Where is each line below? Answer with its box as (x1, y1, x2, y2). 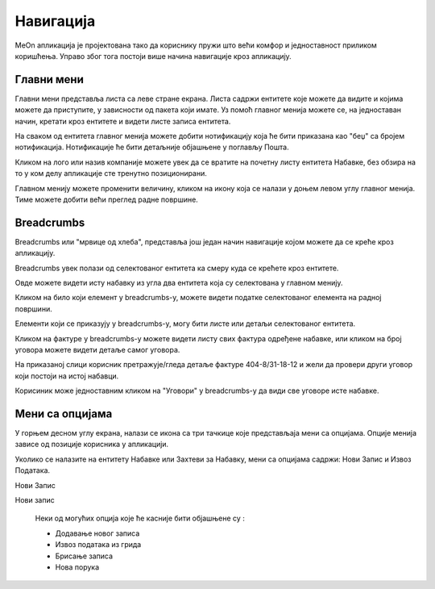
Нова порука (55, 562, 100, 572)
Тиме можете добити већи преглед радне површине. (14, 194, 199, 204)
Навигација (14, 12, 96, 30)
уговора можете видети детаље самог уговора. (14, 345, 180, 354)
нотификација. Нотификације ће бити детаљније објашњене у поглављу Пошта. (14, 142, 289, 152)
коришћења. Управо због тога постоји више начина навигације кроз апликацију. (14, 51, 292, 61)
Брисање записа (55, 551, 113, 561)
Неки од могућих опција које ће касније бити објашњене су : (35, 513, 245, 524)
